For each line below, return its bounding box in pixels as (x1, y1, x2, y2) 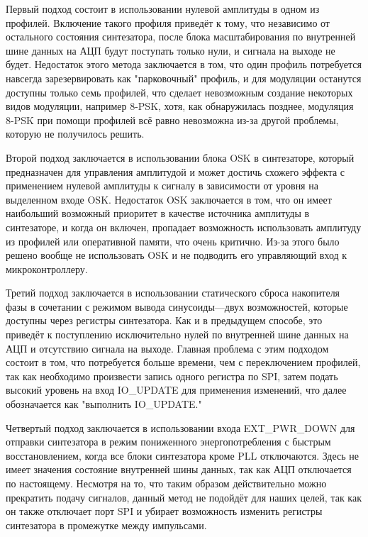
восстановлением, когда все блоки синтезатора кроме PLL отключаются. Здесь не (6, 448, 359, 463)
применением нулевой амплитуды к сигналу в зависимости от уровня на (6, 178, 318, 193)
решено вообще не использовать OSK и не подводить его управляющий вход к (6, 248, 347, 262)
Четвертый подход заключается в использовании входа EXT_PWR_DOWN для (6, 420, 355, 435)
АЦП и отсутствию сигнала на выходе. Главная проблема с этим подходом (6, 341, 329, 355)
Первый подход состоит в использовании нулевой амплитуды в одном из (6, 1, 320, 16)
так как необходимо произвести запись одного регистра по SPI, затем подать (6, 368, 338, 383)
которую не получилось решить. (6, 126, 145, 141)
